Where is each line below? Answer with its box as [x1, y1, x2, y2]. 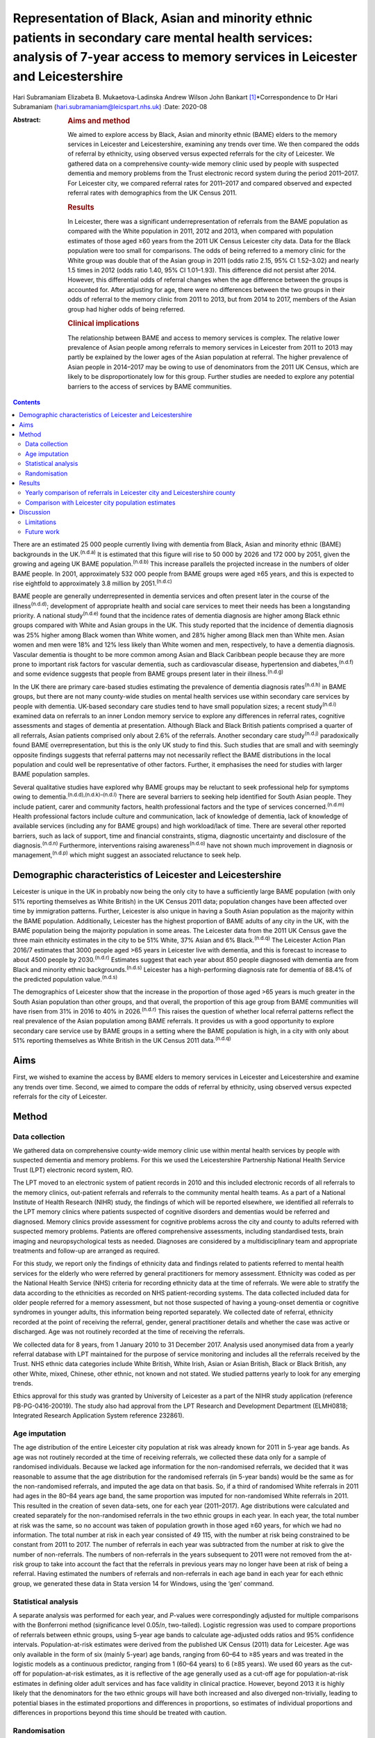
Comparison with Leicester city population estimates [25, 498, 176, 507]
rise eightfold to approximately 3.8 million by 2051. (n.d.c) [12, 578, 173, 587]
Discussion [19, 508, 51, 517]
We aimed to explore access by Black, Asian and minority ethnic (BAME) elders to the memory [67, 130, 337, 138]
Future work [25, 527, 60, 535]
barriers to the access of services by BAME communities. [67, 382, 232, 391]
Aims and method [67, 115, 131, 125]
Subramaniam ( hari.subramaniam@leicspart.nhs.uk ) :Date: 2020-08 [12, 103, 208, 111]
